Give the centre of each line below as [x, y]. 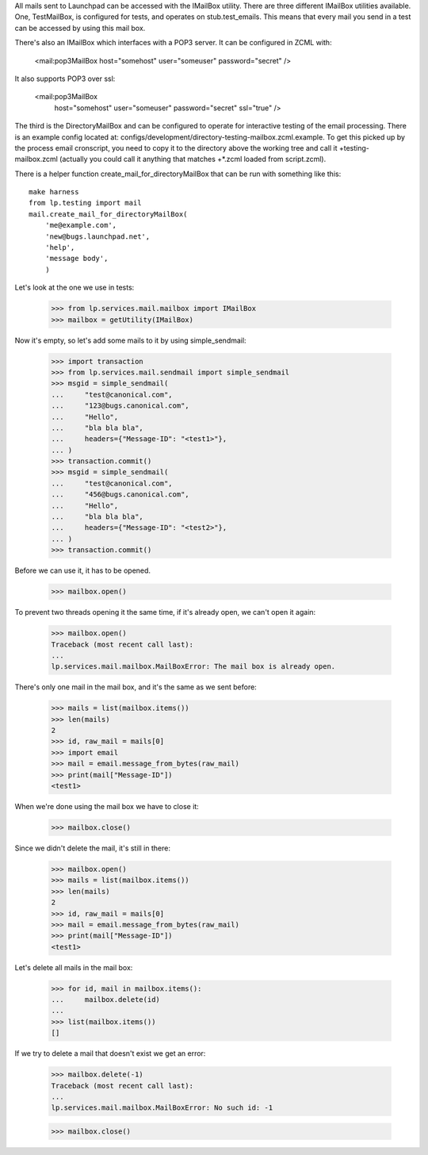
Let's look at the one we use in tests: [75, 288]
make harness [54, 192]
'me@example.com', [81, 225]
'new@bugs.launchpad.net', [97, 236]
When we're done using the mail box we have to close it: [107, 806]
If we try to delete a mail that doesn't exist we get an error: [110, 1053]
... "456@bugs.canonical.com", [120, 495]
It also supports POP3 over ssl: [65, 79]
